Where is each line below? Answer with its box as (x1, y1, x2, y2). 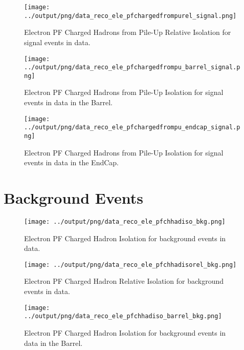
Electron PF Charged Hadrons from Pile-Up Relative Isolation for (24, 27, 231, 37)
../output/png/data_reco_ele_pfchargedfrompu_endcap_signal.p (24, 124, 240, 131)
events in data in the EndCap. (24, 157, 119, 168)
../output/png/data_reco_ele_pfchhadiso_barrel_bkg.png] (24, 313, 222, 320)
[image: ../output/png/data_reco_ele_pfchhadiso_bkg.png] (24, 218, 226, 225)
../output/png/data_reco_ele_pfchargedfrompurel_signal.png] (24, 12, 237, 20)
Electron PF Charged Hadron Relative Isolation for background (24, 276, 224, 286)
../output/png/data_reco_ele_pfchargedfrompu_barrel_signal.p (24, 64, 240, 71)
